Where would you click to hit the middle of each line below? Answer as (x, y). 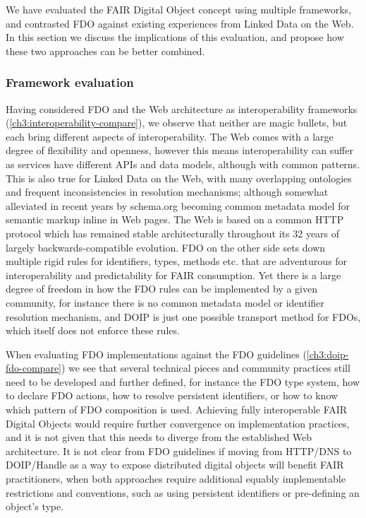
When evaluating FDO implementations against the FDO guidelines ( (156, 354)
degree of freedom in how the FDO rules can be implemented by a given (161, 289)
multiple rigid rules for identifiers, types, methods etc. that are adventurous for (177, 261)
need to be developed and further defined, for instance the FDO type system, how (183, 381)
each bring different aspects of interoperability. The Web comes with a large (170, 136)
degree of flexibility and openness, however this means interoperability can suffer (179, 150)
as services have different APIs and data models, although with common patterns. (183, 164)
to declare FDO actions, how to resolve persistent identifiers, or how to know (172, 395)
